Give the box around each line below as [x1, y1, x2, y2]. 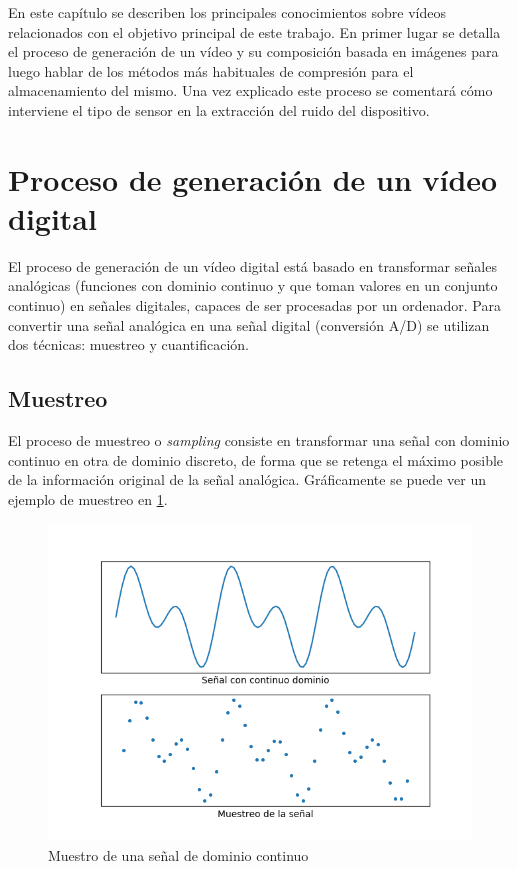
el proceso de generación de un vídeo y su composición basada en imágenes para [8, 41, 499, 62]
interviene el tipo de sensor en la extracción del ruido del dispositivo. [8, 99, 430, 120]
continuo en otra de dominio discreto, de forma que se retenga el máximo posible [8, 449, 504, 470]
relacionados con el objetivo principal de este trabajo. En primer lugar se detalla [8, 21, 501, 42]
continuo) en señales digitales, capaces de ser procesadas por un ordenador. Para [8, 295, 501, 316]
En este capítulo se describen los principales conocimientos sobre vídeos [8, 2, 447, 22]
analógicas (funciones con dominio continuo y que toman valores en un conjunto [8, 275, 498, 296]
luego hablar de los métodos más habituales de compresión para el [8, 60, 414, 81]
